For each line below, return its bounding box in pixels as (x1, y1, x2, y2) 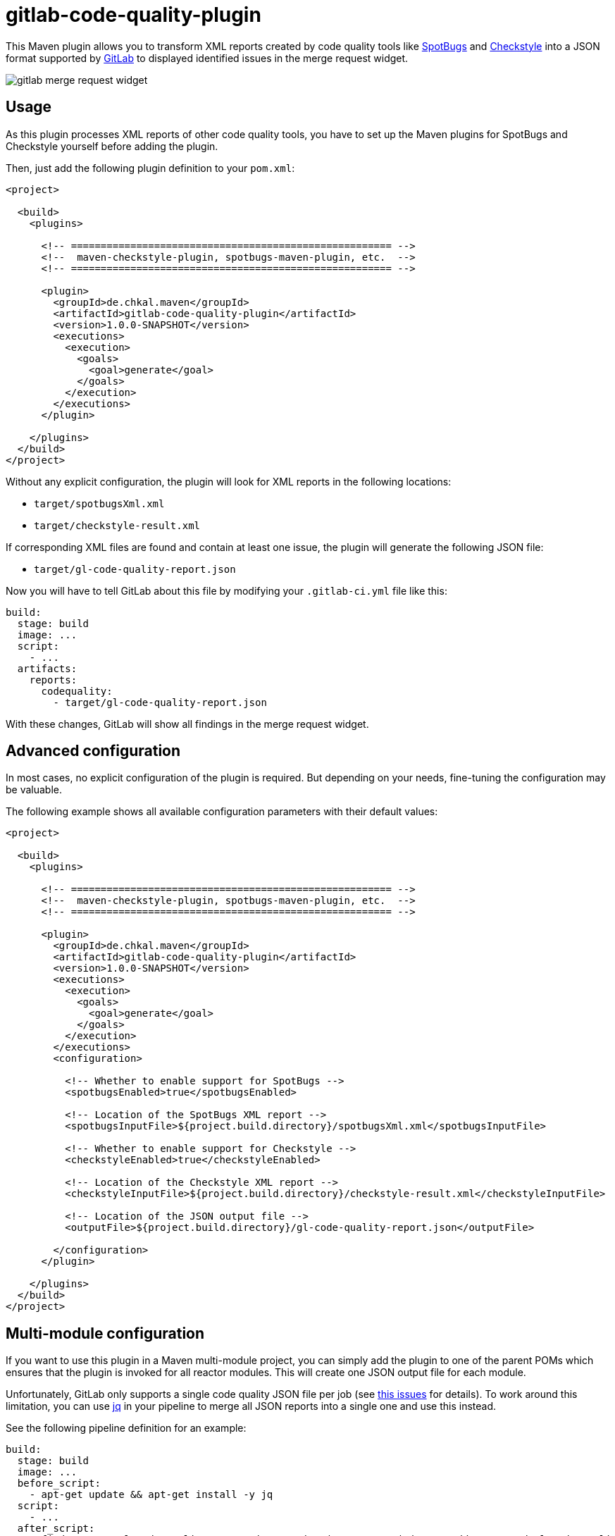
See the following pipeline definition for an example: (6, 1422, 247, 1435)
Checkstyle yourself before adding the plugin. (6, 140, 218, 152)
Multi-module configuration (6, 1324, 205, 1342)
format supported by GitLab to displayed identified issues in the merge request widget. (6, 51, 409, 64)
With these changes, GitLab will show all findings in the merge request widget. (6, 717, 369, 730)
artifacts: (17, 662, 77, 674)
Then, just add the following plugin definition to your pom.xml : (6, 161, 295, 174)
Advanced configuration (6, 742, 181, 760)
